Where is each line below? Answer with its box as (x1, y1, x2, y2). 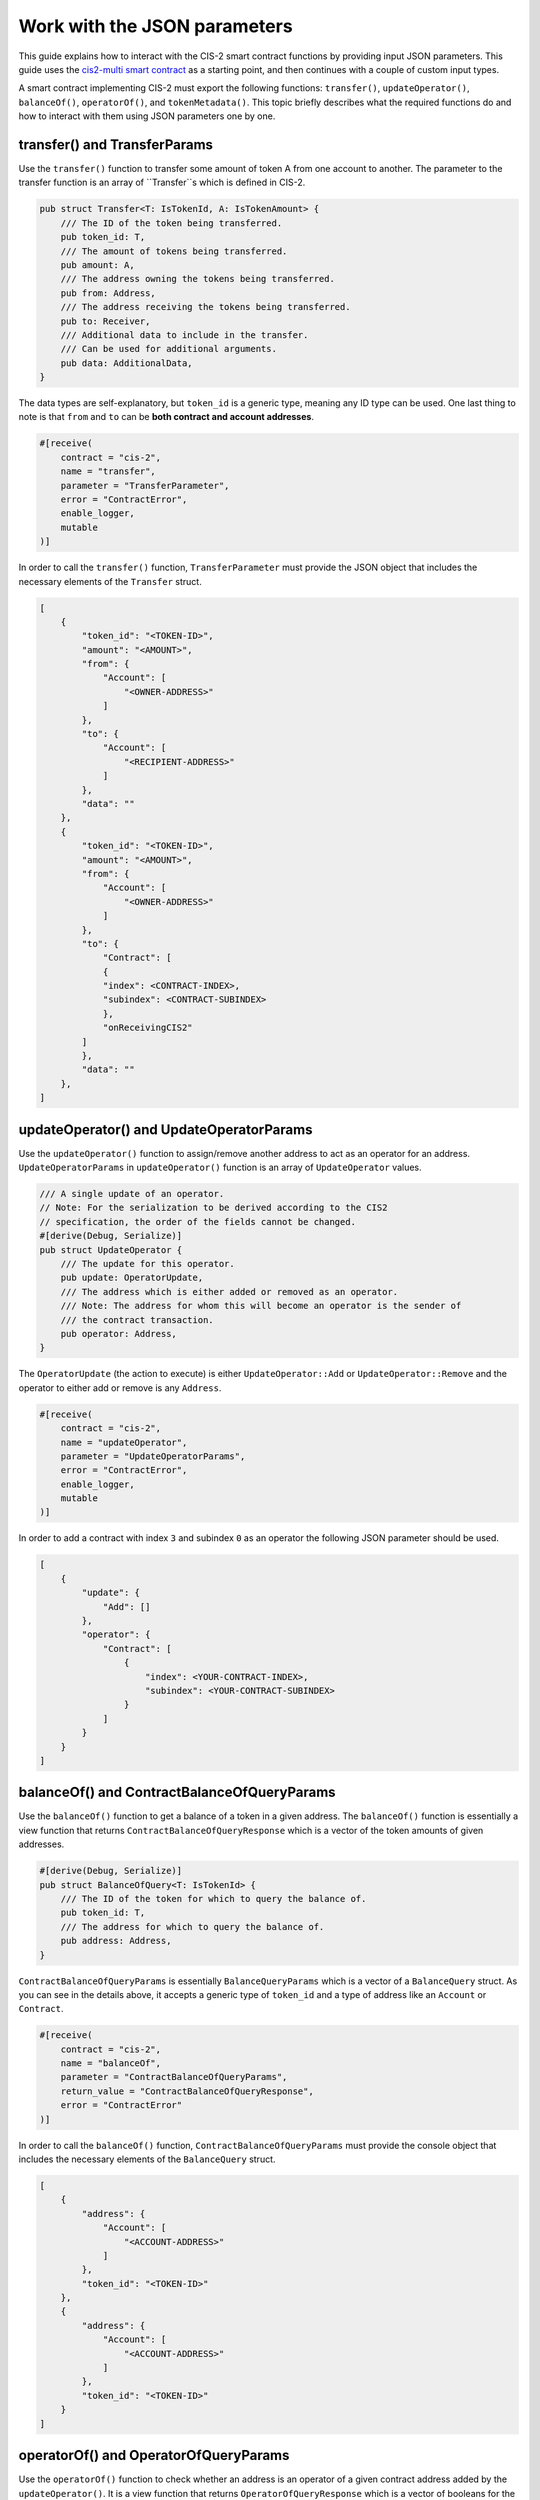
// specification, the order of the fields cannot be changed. (39, 1216, 357, 1227)
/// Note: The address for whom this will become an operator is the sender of (60, 1300, 462, 1312)
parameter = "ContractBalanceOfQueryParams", (60, 2071, 288, 2083)
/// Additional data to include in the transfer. (60, 329, 309, 340)
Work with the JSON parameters (18, 15, 294, 37)
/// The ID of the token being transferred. (60, 217, 283, 229)
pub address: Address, (60, 1935, 172, 1947)
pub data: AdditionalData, (60, 357, 194, 369)
